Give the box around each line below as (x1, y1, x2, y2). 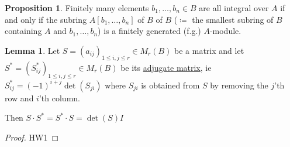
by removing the (210, 78, 268, 91)
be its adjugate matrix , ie (120, 61, 212, 73)
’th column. (39, 91, 80, 104)
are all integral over (199, 2, 269, 13)
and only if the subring (5, 13, 87, 25)
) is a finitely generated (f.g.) (98, 25, 201, 37)
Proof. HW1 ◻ (5, 131, 59, 143)
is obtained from (141, 78, 200, 91)
